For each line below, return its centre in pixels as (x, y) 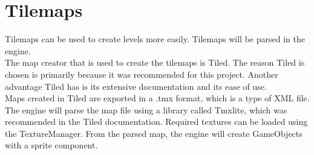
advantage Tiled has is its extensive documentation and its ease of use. (136, 86)
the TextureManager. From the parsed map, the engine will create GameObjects (154, 133)
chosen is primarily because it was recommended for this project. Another (142, 74)
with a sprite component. (51, 145)
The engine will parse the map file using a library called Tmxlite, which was (146, 109)
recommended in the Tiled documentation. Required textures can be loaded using (156, 122)
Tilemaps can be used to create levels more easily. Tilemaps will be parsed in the (155, 39)
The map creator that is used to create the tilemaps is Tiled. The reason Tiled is (155, 62)
